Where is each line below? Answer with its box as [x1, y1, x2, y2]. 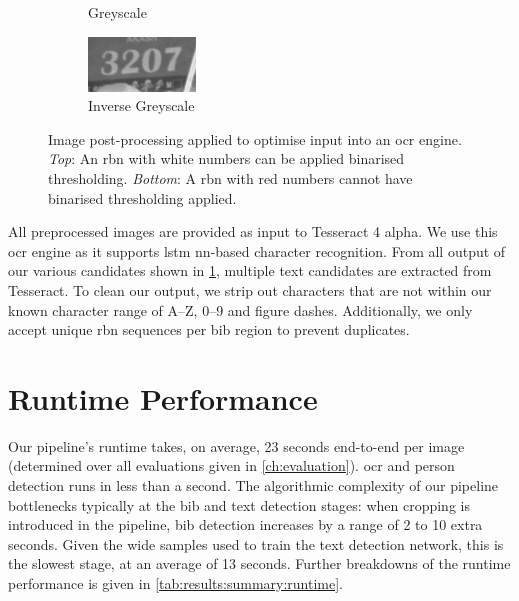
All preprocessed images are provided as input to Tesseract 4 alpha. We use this [8, 221, 498, 242]
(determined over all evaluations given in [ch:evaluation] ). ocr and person [8, 455, 455, 476]
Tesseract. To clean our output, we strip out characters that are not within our [8, 279, 492, 300]
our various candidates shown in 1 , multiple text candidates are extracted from [8, 260, 492, 281]
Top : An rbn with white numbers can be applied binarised [48, 148, 405, 169]
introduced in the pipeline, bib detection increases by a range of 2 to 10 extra [8, 514, 483, 535]
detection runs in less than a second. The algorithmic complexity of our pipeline [8, 475, 499, 496]
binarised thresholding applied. [48, 187, 237, 208]
